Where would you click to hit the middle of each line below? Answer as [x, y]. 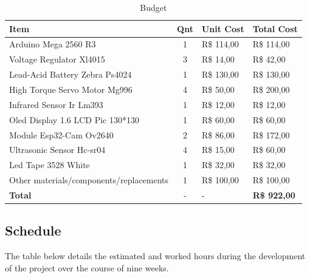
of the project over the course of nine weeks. [87, 267]
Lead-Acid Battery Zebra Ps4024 [71, 74]
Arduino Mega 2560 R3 [53, 44]
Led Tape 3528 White [50, 165]
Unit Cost [223, 28]
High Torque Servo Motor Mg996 [71, 89]
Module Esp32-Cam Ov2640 [61, 134]
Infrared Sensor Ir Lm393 [56, 104]
